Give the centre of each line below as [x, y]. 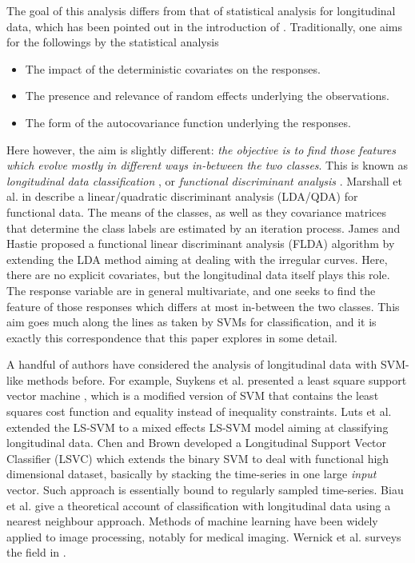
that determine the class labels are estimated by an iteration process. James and [204, 228]
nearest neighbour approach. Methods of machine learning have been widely [192, 521]
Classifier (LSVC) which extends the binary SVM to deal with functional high [198, 458]
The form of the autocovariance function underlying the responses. [188, 122]
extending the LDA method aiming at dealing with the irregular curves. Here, [197, 259]
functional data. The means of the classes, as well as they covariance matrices [196, 212]
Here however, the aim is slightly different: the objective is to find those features [202, 149]
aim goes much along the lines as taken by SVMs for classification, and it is [192, 322]
